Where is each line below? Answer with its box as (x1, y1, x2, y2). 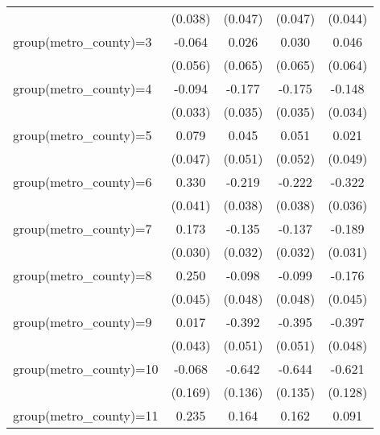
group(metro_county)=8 (13, 266, 152, 284)
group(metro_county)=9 (13, 313, 152, 331)
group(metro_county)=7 (13, 219, 152, 238)
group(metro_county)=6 (13, 172, 152, 191)
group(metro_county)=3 (13, 32, 152, 51)
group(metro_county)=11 (13, 406, 159, 425)
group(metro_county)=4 (13, 79, 152, 97)
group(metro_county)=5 (13, 126, 152, 144)
